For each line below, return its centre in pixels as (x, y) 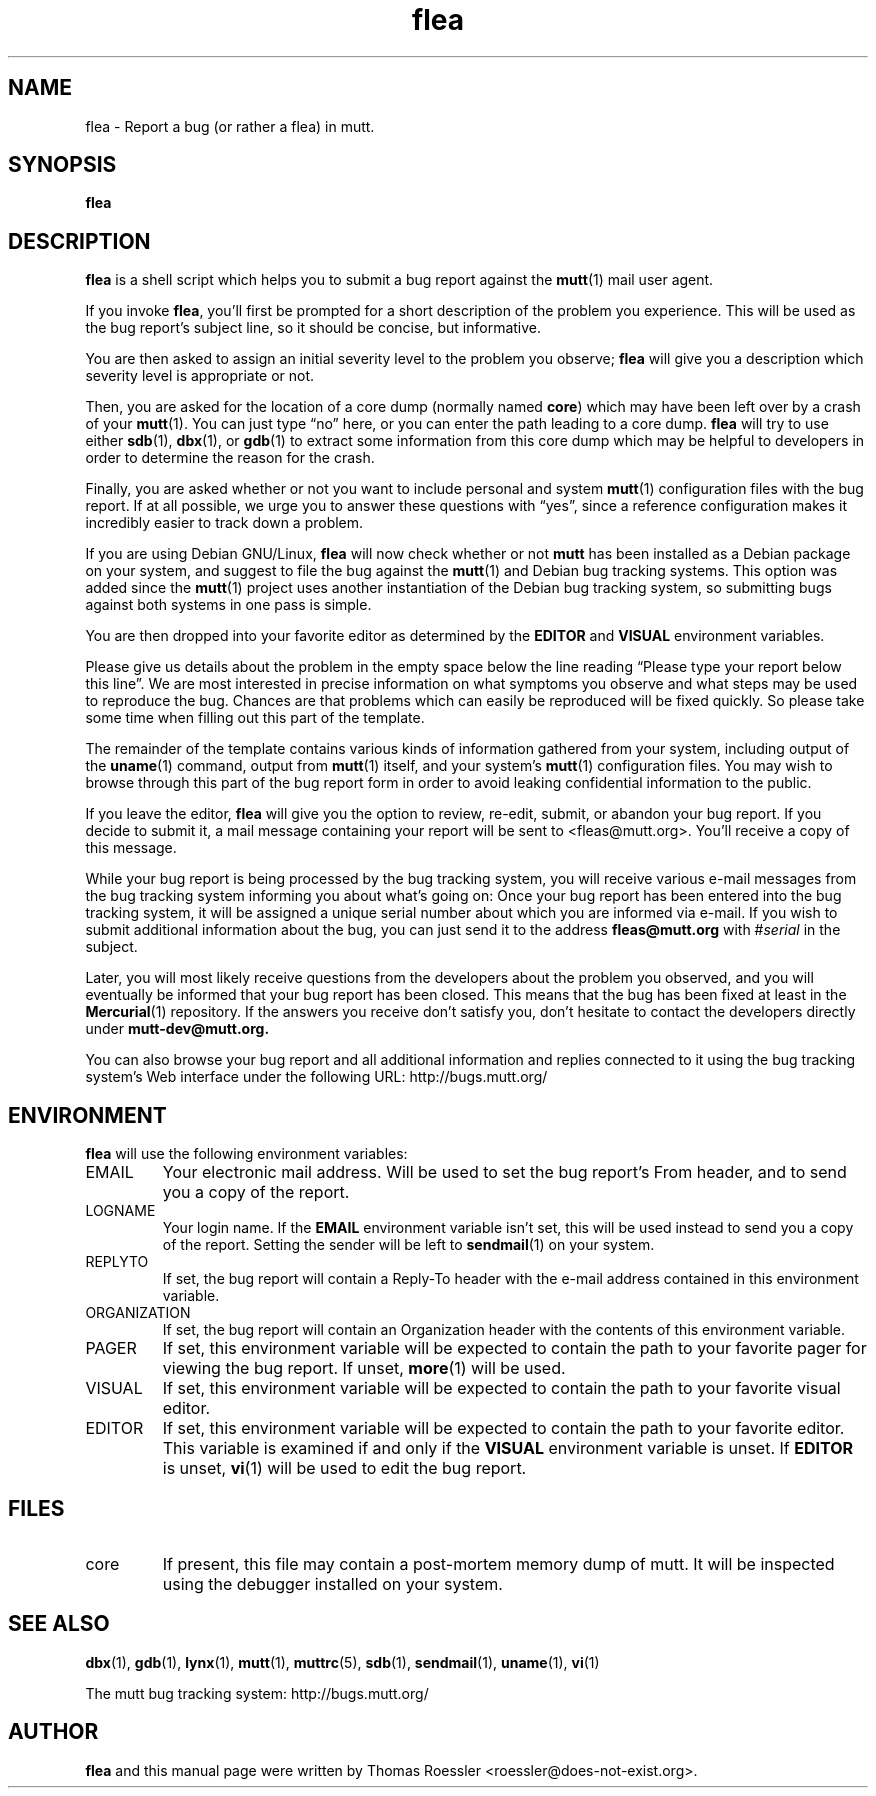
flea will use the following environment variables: (246, 1154)
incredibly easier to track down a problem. (224, 523)
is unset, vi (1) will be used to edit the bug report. (344, 1468)
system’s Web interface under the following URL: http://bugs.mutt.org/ (316, 1077)
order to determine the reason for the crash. (230, 458)
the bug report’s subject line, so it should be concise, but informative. (313, 328)
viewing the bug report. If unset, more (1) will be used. (364, 1368)
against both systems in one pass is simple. (228, 605)
